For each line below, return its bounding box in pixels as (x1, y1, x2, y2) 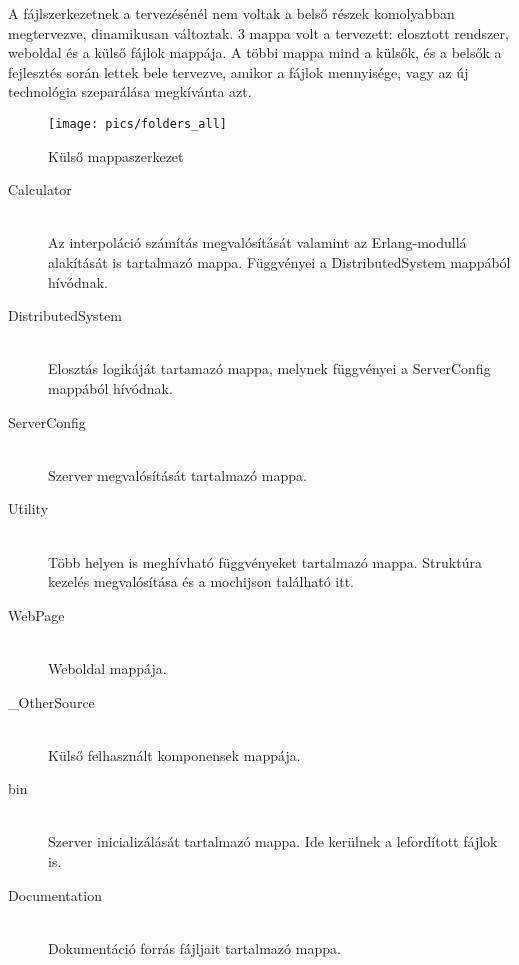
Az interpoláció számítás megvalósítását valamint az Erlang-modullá (48, 232, 467, 253)
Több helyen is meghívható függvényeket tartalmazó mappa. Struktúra (48, 551, 482, 572)
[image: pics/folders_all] (48, 116, 227, 131)
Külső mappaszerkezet (48, 145, 184, 166)
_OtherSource (8, 691, 95, 712)
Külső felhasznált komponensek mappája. (48, 744, 301, 765)
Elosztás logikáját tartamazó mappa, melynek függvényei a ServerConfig (48, 358, 491, 379)
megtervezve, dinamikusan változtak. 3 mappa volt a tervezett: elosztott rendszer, (8, 22, 509, 43)
